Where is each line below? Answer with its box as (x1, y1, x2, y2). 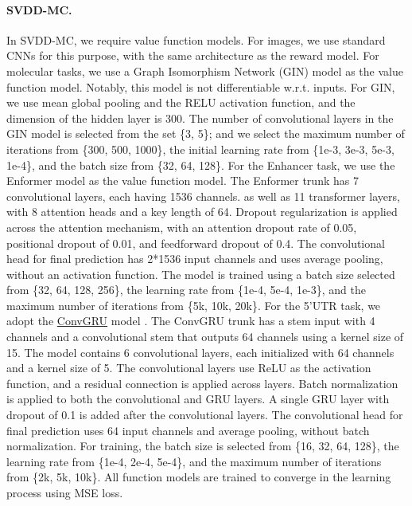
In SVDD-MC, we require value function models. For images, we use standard (6, 31, 386, 48)
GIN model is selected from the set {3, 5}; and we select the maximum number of (6, 125, 405, 142)
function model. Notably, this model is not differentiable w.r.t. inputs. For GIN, (6, 78, 395, 95)
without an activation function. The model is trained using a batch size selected (6, 265, 395, 282)
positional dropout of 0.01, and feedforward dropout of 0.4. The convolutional (6, 234, 385, 251)
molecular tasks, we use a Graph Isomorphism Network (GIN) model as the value (6, 62, 403, 79)
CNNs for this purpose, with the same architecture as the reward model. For (6, 47, 379, 64)
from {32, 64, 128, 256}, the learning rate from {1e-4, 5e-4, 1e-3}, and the (6, 281, 367, 298)
